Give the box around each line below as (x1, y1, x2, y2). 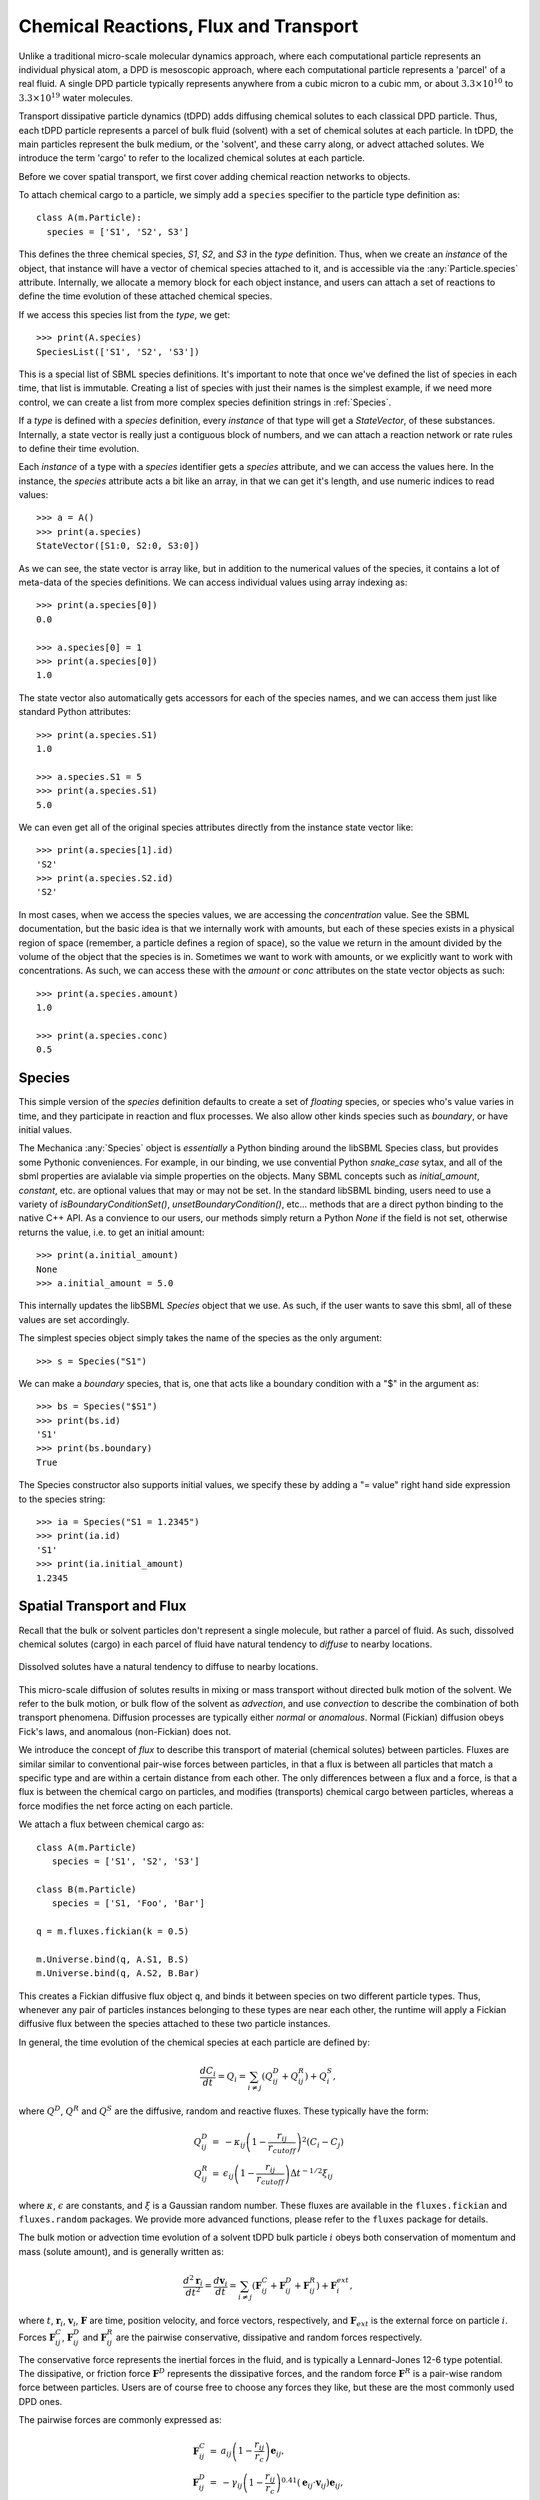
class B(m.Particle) (36, 1883, 137, 1895)
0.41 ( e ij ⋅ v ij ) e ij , (281, 2475, 344, 2490)
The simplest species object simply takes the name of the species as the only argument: (18, 1332, 382, 1344)
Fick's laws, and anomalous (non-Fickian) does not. (18, 1725, 232, 1737)
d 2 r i (183, 2273, 204, 2289)
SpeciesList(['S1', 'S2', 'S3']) (36, 346, 200, 357)
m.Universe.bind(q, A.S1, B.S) (36, 1953, 190, 1965)
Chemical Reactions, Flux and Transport (18, 15, 359, 37)
